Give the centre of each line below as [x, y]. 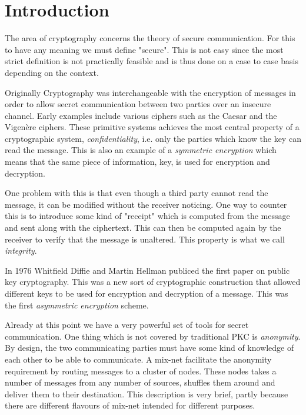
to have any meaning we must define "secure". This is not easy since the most [144, 49]
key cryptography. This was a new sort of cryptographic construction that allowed [153, 282]
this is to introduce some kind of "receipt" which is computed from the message [147, 216]
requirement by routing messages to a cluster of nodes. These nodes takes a [141, 371]
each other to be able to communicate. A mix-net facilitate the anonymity [138, 359]
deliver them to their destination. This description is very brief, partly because [147, 394]
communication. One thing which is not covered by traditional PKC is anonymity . [153, 336]
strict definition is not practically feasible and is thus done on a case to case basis [152, 61]
